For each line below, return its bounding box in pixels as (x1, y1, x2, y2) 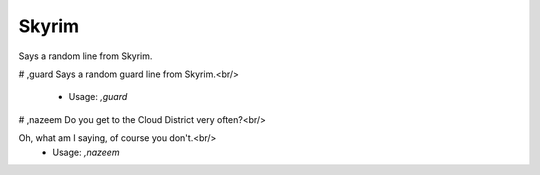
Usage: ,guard (68, 91, 128, 103)
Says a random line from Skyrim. (18, 50, 153, 62)
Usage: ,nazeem (52, 146, 120, 158)
